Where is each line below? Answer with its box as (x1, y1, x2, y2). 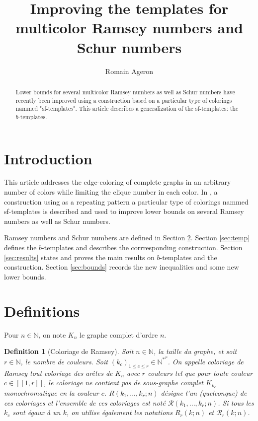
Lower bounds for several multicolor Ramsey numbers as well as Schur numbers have (15, 87, 235, 96)
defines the (4, 242, 37, 253)
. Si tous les (218, 397, 254, 408)
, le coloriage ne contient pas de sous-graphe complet (44, 377, 204, 388)
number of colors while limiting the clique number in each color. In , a (4, 187, 218, 197)
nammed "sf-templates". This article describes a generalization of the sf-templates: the (15, 104, 239, 113)
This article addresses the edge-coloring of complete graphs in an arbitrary (4, 177, 231, 187)
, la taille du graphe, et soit (153, 346, 237, 356)
